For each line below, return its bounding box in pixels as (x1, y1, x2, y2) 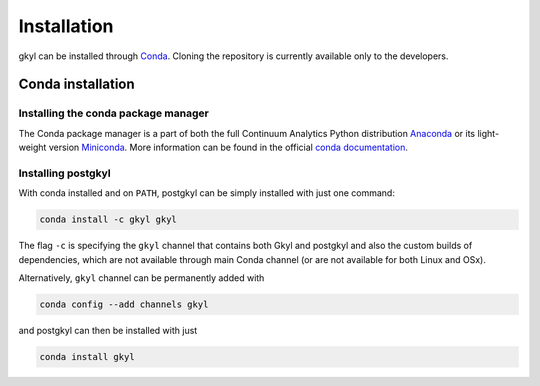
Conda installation (18, 76, 135, 93)
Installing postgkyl (18, 166, 111, 180)
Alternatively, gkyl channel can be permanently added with (18, 271, 265, 284)
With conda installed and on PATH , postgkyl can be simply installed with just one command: (18, 187, 395, 199)
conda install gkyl (39, 351, 135, 362)
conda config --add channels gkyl (39, 298, 209, 310)
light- (476, 127, 500, 139)
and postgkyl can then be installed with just (18, 324, 198, 336)
